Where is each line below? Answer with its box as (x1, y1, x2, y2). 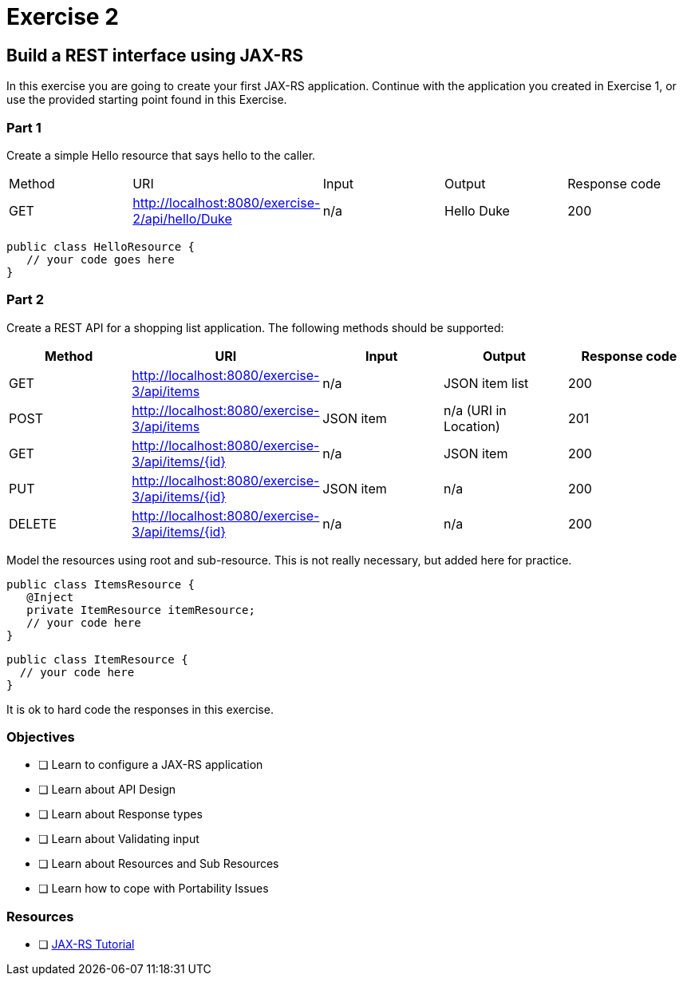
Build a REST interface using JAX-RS (6, 45, 303, 65)
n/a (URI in (443, 402, 507, 418)
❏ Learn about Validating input (38, 832, 199, 846)
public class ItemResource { (6, 652, 188, 666)
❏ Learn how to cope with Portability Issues (38, 881, 269, 896)
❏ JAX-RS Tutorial (38, 937, 135, 952)
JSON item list (443, 374, 529, 391)
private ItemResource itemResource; (26, 603, 255, 616)
